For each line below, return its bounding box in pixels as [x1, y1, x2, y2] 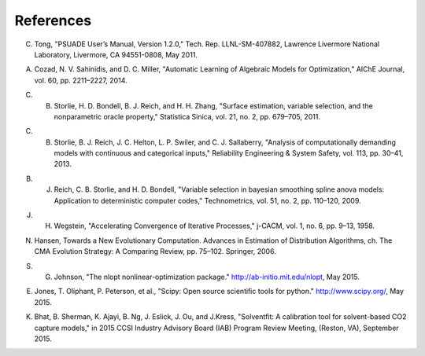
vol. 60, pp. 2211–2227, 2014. [34, 75, 128, 85]
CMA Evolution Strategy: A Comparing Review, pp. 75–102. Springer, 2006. [34, 247, 277, 256]
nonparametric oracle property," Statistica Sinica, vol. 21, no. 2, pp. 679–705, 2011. [54, 112, 321, 121]
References [14, 12, 92, 29]
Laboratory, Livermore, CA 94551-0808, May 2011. [34, 50, 198, 59]
